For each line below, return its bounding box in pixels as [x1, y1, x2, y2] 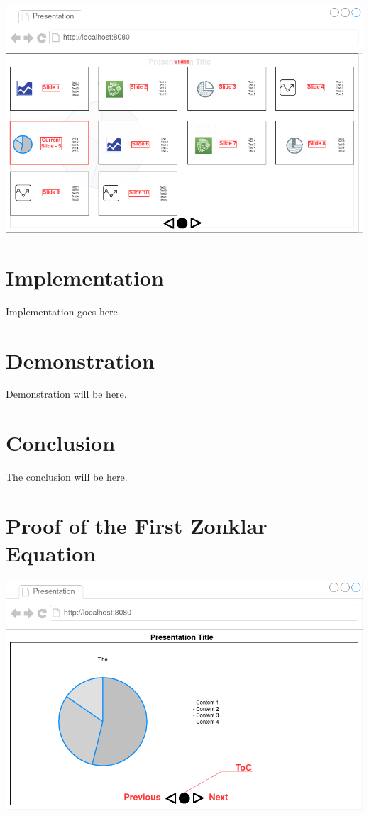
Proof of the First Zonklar [6, 510, 268, 540]
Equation [6, 539, 97, 568]
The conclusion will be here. [6, 469, 128, 484]
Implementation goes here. [6, 303, 121, 318]
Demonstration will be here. [6, 386, 127, 401]
